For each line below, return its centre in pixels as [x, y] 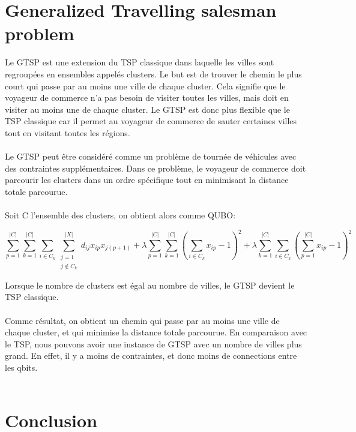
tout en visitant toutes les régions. [68, 132]
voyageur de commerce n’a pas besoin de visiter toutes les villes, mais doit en [147, 97]
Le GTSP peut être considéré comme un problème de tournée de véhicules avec [151, 156]
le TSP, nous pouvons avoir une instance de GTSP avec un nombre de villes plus [153, 343]
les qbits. [21, 367]
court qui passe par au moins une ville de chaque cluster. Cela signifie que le [145, 85]
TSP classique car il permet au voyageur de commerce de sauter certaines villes [151, 121]
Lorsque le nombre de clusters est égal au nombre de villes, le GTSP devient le [150, 285]
